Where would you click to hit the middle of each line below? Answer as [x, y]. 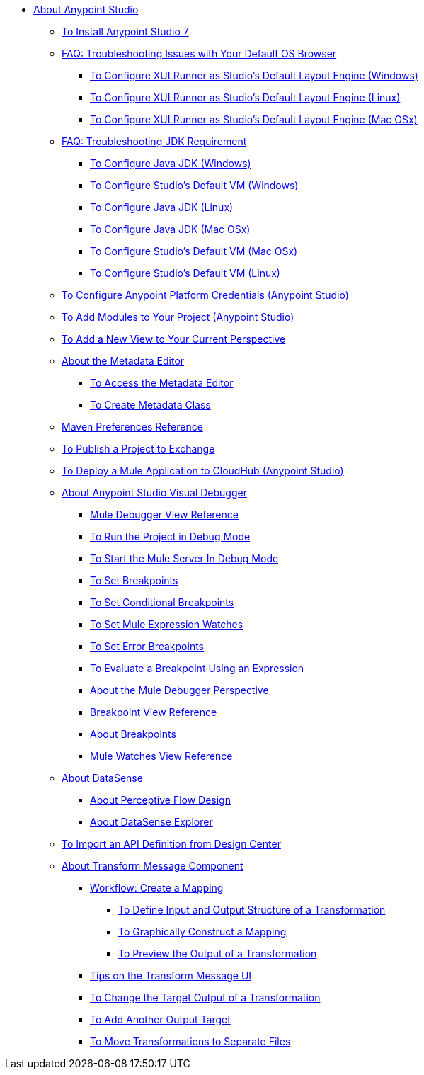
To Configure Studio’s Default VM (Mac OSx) [194, 251]
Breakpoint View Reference [154, 712]
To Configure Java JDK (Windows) [171, 163]
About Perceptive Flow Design [160, 800]
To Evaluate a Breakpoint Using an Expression [197, 668]
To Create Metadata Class [150, 405]
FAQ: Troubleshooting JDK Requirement [154, 141]
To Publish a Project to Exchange [138, 449]
